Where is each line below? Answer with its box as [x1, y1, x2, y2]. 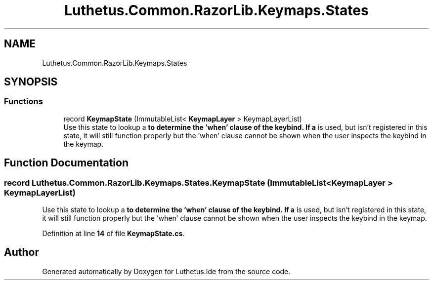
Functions [4, 96, 43, 107]
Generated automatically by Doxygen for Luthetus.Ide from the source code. [42, 267, 291, 276]
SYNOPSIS [4, 76, 58, 88]
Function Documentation [4, 157, 129, 169]
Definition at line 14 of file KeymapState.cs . [42, 229, 185, 238]
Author [4, 246, 39, 259]
